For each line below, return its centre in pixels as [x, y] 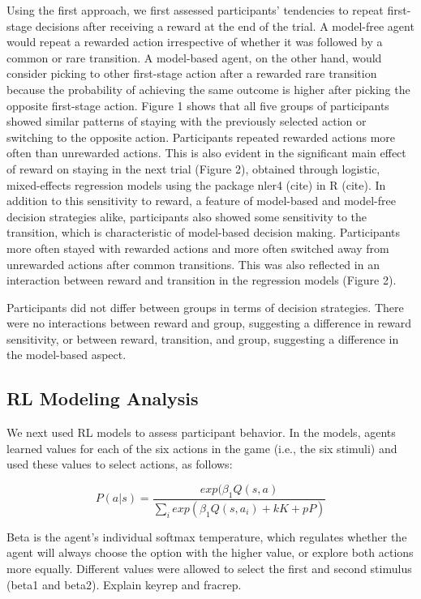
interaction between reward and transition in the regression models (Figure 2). [202, 280]
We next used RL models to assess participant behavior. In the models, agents [201, 432]
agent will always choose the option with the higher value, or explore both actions [210, 552]
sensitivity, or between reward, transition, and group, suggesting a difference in [203, 338]
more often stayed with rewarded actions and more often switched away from [198, 248]
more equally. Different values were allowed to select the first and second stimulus [209, 568]
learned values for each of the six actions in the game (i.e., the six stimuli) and [202, 448]
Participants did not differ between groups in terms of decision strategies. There [205, 307]
